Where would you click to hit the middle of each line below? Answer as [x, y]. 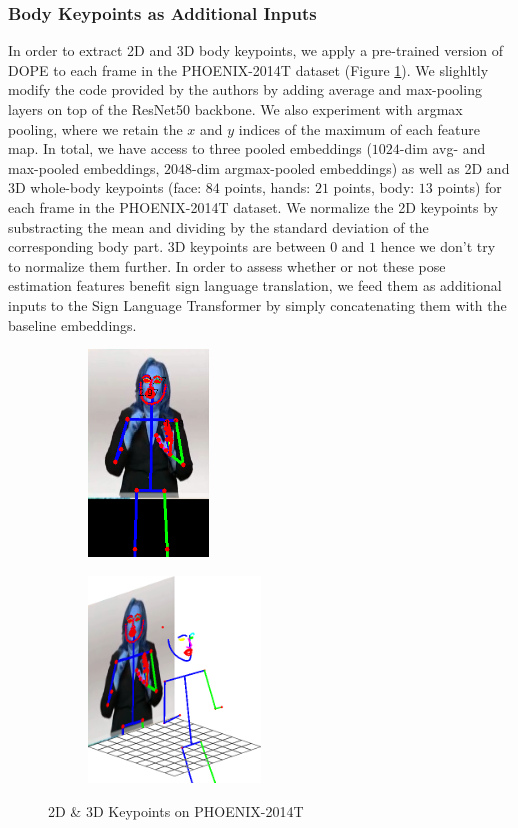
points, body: [374, 187]
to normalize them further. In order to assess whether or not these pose [227, 265]
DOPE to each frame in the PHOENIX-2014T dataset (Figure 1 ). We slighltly [248, 69]
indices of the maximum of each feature [359, 128]
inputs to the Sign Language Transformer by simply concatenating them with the [257, 304]
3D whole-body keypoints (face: [105, 187]
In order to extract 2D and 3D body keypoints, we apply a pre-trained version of [256, 50]
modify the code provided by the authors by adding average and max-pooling [245, 89]
